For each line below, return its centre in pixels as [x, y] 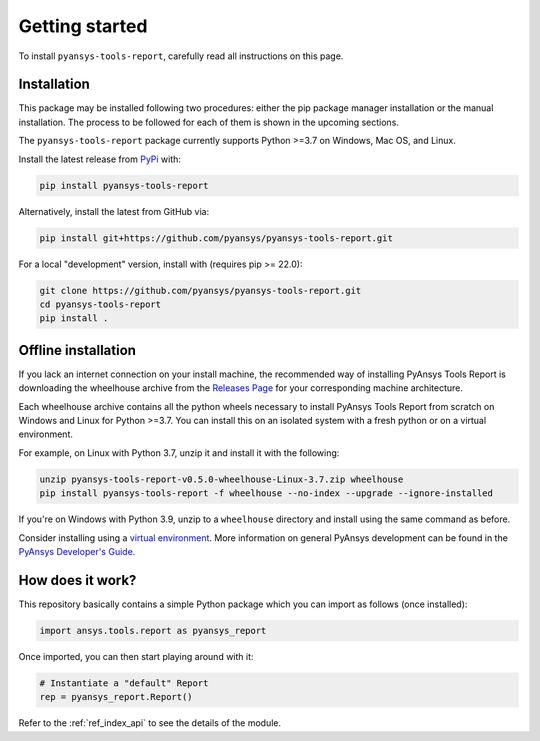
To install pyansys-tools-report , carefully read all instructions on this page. [181, 56]
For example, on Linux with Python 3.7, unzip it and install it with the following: [179, 452]
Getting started [83, 26]
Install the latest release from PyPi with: [100, 159]
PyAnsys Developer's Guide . [77, 551]
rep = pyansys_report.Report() [116, 697]
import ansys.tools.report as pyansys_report [153, 630]
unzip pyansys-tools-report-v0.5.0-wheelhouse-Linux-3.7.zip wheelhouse [221, 479]
